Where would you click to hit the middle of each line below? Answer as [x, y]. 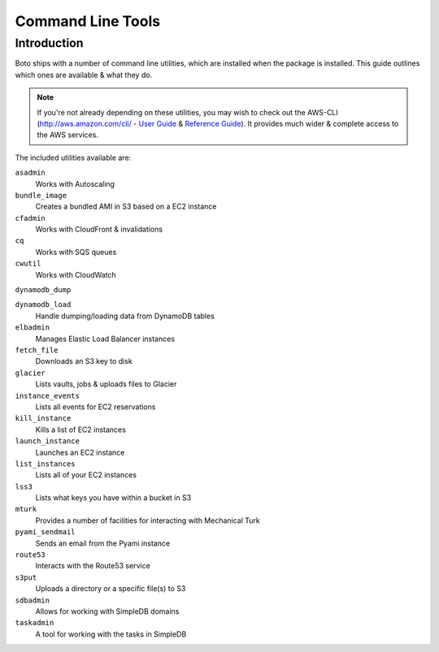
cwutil [28, 263]
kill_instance [43, 419]
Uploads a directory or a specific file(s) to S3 [111, 589]
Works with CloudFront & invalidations [99, 229]
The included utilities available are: [73, 158]
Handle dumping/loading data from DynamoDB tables [125, 316]
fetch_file [37, 350]
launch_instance [48, 441]
